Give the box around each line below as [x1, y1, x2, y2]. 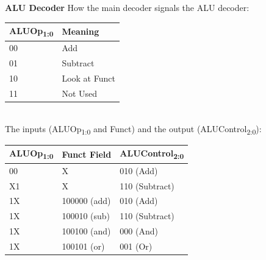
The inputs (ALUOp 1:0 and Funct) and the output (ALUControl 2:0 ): [5, 122, 262, 136]
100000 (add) [62, 194, 111, 207]
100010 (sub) [62, 209, 110, 222]
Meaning [62, 25, 99, 38]
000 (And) [120, 225, 158, 237]
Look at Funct [62, 72, 115, 85]
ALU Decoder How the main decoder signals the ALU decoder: [5, 1, 250, 13]
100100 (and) [62, 225, 111, 237]
